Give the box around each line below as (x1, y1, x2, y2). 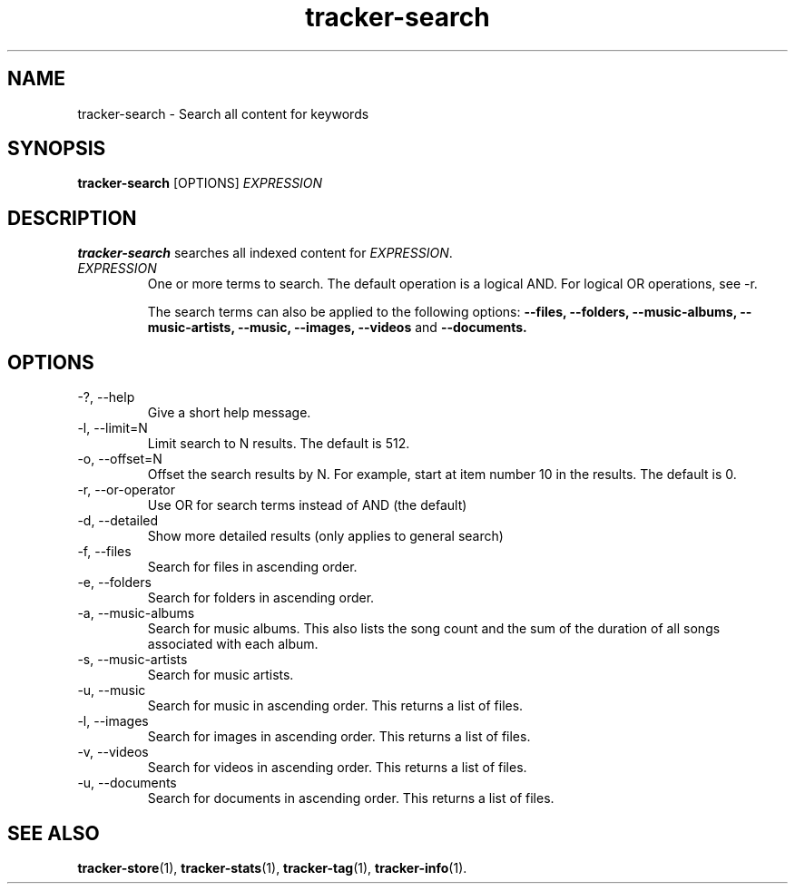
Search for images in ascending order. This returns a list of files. (147, 729, 531, 745)
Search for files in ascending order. (147, 559, 358, 575)
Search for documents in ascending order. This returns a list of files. (147, 790, 555, 807)
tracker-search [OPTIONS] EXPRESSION (77, 175, 323, 191)
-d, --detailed (77, 513, 159, 529)
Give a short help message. (147, 405, 311, 421)
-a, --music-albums (77, 605, 195, 622)
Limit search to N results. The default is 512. (147, 436, 410, 452)
